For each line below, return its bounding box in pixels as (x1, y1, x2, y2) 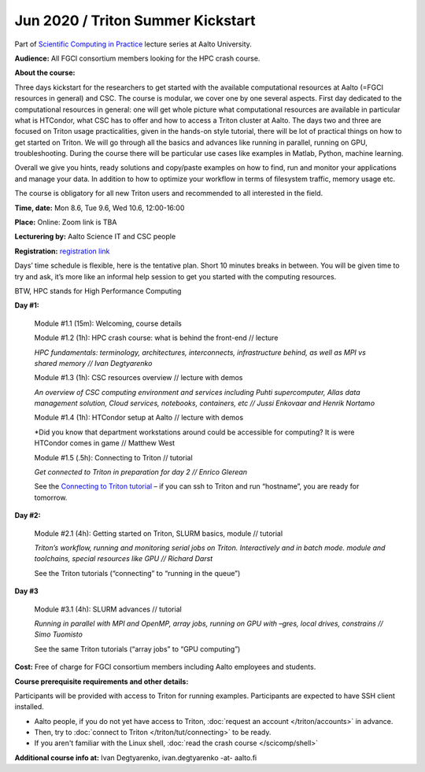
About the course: (14, 68, 76, 78)
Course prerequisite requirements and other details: (14, 677, 189, 686)
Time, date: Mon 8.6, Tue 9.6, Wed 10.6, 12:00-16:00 (14, 203, 185, 212)
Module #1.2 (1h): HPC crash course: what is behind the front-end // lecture (34, 333, 279, 342)
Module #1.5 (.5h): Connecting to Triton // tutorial (34, 452, 193, 462)
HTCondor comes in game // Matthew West (34, 438, 176, 448)
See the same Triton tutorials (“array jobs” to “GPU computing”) (34, 644, 241, 653)
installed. (14, 702, 45, 711)
